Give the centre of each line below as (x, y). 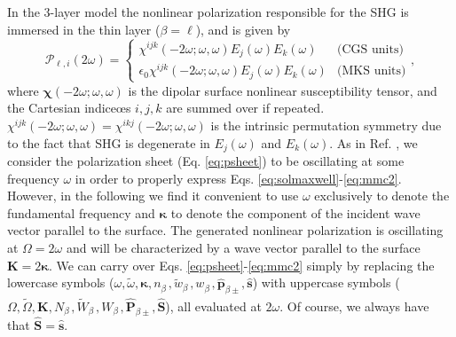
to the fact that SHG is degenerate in (109, 142)
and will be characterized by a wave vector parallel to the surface (243, 248)
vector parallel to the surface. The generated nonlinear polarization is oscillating (225, 230)
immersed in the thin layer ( (84, 29)
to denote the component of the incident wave (295, 212)
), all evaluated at (213, 306)
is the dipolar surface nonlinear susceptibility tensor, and (283, 90)
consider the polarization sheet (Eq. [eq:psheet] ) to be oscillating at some (206, 161)
